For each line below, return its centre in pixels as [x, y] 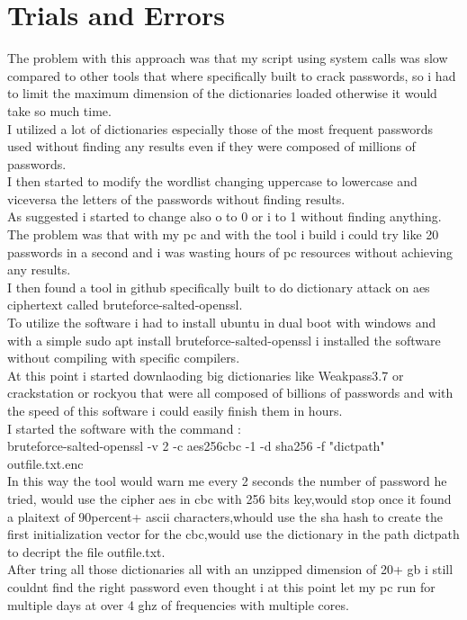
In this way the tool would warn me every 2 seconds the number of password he [227, 481]
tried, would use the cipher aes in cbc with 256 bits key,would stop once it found [229, 498]
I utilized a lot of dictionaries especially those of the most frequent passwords [220, 128]
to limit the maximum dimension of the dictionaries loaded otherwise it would [222, 93]
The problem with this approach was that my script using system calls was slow [228, 58]
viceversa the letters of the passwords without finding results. [176, 198]
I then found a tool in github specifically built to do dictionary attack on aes [219, 287]
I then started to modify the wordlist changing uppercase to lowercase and [212, 181]
